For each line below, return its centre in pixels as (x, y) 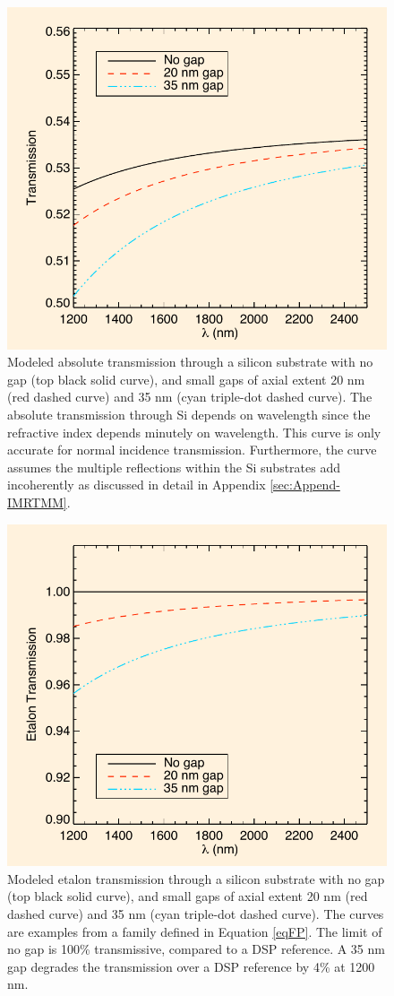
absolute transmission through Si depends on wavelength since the (189, 414)
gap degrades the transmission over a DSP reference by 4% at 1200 (191, 966)
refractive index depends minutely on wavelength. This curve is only (194, 432)
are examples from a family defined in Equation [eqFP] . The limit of (195, 931)
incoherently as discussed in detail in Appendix (137, 485)
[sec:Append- (305, 485)
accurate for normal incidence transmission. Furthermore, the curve (192, 450)
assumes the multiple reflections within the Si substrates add (174, 467)
